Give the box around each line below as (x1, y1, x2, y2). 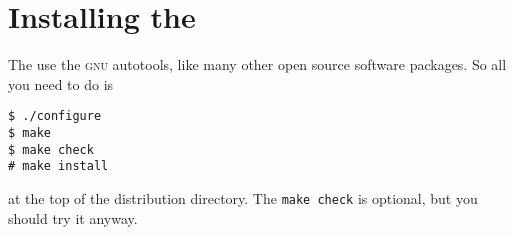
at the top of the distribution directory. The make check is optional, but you (8, 187, 478, 208)
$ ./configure (8, 109, 102, 124)
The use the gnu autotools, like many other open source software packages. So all (8, 54, 507, 75)
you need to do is (8, 73, 114, 94)
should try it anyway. (8, 207, 138, 228)
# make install (8, 159, 109, 174)
